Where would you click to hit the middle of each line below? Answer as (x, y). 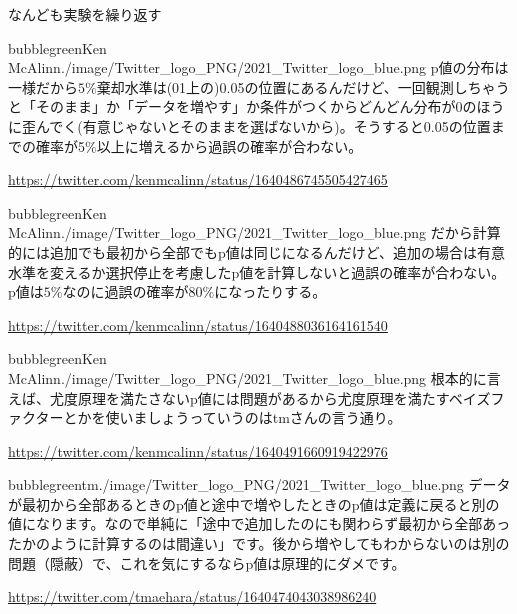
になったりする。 (270, 291)
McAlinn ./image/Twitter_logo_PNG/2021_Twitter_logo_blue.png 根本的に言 (254, 377)
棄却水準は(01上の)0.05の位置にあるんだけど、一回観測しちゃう (303, 86)
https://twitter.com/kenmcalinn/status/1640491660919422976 (198, 450)
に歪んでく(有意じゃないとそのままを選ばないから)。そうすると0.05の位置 (249, 125)
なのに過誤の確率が (125, 291)
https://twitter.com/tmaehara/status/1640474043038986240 (192, 596)
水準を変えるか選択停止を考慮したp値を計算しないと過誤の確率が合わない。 (257, 271)
